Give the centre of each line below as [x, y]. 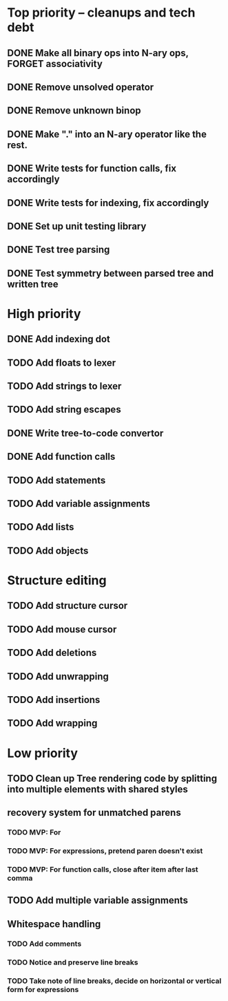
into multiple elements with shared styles [97, 789]
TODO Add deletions [52, 653]
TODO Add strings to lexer [64, 386]
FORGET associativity [55, 64]
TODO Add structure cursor [68, 606]
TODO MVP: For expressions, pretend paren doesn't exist [105, 851]
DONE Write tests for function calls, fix [92, 168]
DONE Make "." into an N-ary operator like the [107, 134]
